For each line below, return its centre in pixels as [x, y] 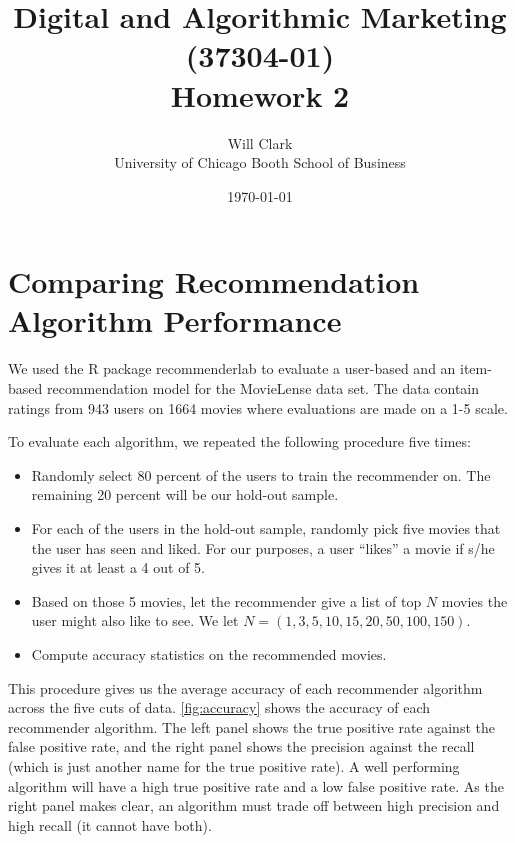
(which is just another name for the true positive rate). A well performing [234, 765]
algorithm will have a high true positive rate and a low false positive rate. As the [256, 785]
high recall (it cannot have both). [110, 824]
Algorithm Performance [175, 320]
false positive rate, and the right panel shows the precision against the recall [241, 746]
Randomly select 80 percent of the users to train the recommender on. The [261, 474]
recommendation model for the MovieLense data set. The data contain [263, 388]
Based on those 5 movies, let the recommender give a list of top [226, 600]
